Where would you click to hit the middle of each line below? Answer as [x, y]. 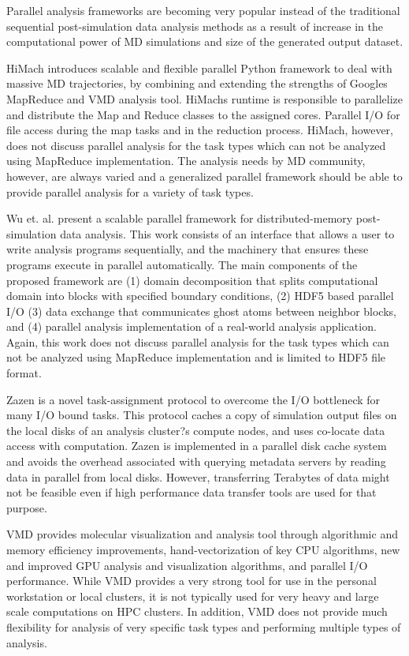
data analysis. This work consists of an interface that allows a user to [227, 233]
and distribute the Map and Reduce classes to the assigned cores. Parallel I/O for [203, 114]
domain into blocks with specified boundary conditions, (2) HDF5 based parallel [200, 296]
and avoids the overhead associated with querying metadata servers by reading [196, 461]
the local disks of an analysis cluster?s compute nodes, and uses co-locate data [196, 430]
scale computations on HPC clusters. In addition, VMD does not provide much [197, 611]
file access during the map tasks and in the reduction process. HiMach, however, [200, 130]
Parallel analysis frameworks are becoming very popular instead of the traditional [203, 10]
